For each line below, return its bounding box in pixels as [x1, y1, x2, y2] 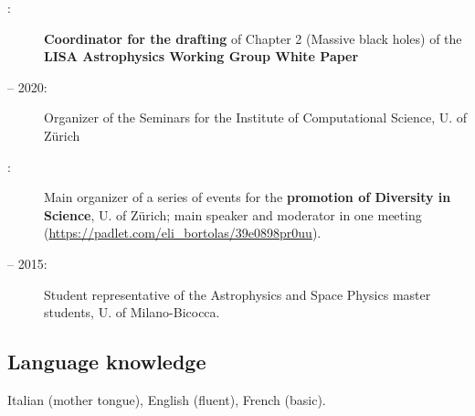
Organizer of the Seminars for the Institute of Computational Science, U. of [44, 108, 468, 127]
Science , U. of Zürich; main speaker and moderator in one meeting [44, 205, 422, 224]
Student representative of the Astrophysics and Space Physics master [44, 284, 431, 304]
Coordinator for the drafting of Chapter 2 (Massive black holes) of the [44, 28, 462, 48]
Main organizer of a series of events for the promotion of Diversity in [44, 187, 451, 207]
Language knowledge [7, 347, 206, 376]
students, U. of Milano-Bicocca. [44, 303, 220, 322]
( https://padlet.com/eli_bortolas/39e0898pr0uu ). [44, 223, 322, 242]
